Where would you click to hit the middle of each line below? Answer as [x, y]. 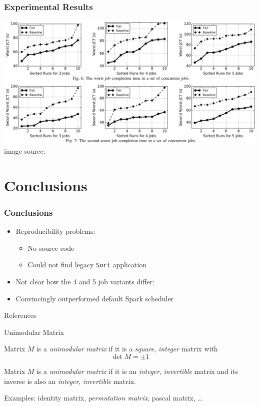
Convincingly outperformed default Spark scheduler [95, 298]
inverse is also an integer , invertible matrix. [70, 381]
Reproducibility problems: [55, 231]
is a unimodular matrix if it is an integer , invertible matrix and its [137, 371]
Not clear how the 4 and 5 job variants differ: [85, 281]
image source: [25, 150]
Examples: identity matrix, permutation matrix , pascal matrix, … [103, 398]
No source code [51, 248]
